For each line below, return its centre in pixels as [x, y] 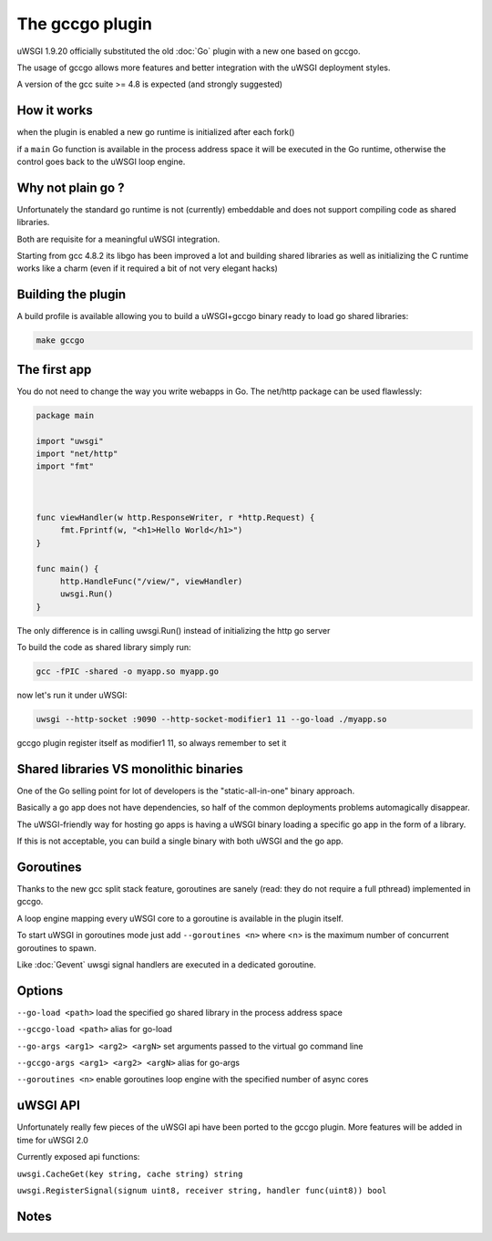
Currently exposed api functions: [78, 1157]
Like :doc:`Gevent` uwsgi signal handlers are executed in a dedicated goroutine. [166, 964]
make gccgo [60, 341]
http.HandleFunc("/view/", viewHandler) [151, 581]
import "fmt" [65, 466]
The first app [54, 369]
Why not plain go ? [71, 187]
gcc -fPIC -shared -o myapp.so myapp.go [127, 672]
